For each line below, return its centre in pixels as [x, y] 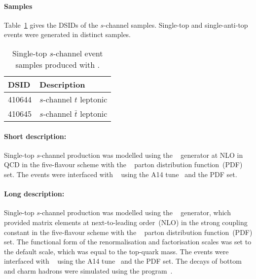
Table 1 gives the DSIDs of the [51, 24]
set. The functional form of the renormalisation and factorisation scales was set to [128, 242]
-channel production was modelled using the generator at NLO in [141, 155]
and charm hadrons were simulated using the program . [88, 270]
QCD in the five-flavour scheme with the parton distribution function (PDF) [123, 164]
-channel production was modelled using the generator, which [135, 212]
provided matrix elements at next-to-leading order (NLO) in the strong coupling [126, 222]
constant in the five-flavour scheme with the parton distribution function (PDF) [128, 232]
